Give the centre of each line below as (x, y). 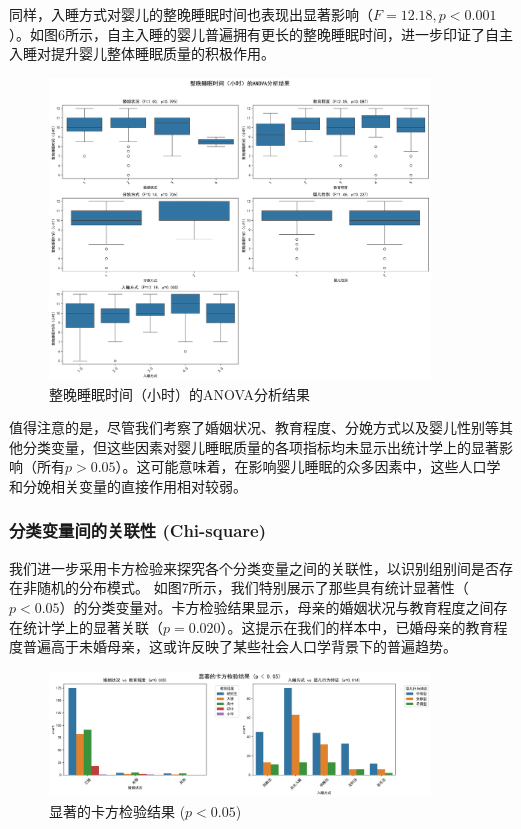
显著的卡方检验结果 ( (117, 810)
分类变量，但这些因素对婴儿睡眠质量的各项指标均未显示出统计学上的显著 (260, 446)
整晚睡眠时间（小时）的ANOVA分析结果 (179, 393)
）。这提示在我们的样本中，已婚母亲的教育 (357, 626)
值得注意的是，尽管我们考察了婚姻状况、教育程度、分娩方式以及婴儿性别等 (254, 427)
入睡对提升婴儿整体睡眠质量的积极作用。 (142, 53)
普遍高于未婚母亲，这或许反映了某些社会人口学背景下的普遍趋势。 (239, 646)
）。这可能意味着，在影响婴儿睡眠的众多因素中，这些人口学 (308, 466)
